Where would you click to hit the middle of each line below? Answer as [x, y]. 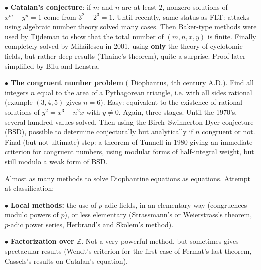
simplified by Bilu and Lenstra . [52, 65]
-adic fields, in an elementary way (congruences [175, 205]
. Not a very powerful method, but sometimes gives [160, 241]
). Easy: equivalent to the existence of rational [171, 102]
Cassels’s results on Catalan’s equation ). [66, 261]
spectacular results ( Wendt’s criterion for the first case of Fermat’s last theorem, [128, 251]
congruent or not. [229, 132]
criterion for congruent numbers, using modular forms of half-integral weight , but [129, 151]
